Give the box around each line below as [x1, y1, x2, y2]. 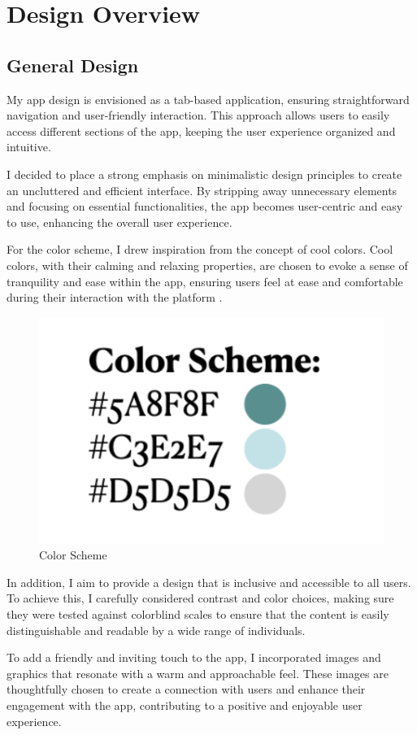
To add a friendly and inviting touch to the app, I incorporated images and [7, 649, 381, 666]
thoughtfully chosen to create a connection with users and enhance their [7, 681, 366, 698]
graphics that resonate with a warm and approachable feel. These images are [7, 664, 389, 681]
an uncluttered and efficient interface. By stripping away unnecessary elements [7, 181, 397, 198]
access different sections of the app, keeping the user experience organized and [7, 122, 396, 139]
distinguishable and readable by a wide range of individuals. [7, 621, 306, 638]
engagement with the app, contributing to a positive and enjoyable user [7, 696, 363, 713]
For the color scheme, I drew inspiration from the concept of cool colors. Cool [7, 241, 393, 258]
